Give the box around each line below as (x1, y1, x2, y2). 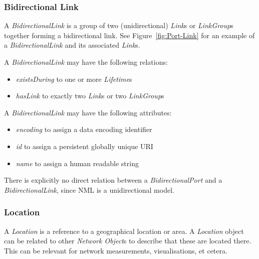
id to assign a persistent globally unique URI (16, 141, 153, 151)
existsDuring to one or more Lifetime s (16, 73, 132, 84)
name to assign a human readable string (16, 158, 139, 168)
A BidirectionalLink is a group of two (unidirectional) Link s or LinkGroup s (4, 20, 233, 31)
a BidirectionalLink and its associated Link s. (4, 40, 140, 50)
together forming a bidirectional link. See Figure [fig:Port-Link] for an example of (4, 30, 255, 40)
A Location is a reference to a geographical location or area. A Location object (4, 225, 244, 236)
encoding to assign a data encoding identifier (16, 124, 152, 135)
